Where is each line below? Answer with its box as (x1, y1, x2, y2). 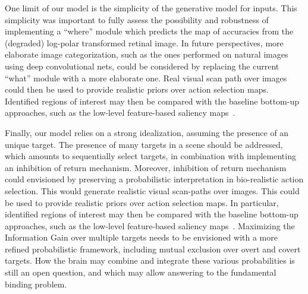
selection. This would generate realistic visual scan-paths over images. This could (5, 184, 300, 197)
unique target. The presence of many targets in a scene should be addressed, (5, 138, 283, 150)
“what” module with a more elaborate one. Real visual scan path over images (5, 71, 287, 84)
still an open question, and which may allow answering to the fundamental (5, 266, 276, 279)
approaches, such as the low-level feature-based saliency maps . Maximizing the (5, 219, 295, 232)
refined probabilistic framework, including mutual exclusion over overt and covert (5, 242, 301, 255)
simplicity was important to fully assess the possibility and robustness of (5, 13, 269, 26)
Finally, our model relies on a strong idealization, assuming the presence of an (5, 126, 289, 138)
